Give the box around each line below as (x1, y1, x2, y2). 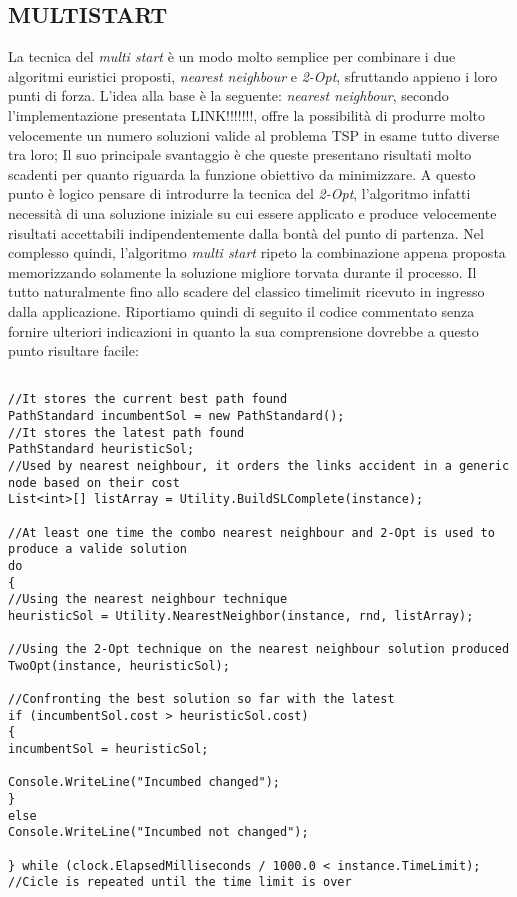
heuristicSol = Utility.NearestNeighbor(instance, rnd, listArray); (8, 608, 474, 623)
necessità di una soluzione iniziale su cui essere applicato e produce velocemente (8, 202, 497, 223)
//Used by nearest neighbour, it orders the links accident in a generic (8, 458, 510, 473)
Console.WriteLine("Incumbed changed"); (8, 775, 281, 790)
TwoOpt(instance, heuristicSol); (8, 658, 230, 673)
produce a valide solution (8, 542, 187, 557)
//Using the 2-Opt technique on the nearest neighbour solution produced (8, 642, 510, 657)
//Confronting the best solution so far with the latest (8, 692, 395, 707)
